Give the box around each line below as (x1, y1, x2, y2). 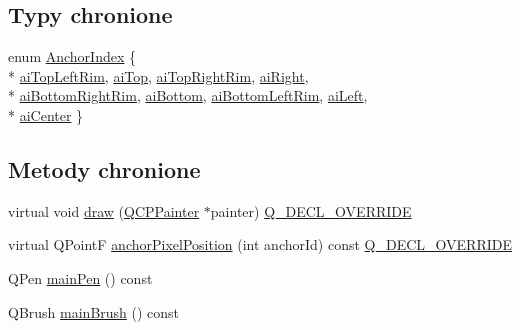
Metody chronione (8, 153, 201, 184)
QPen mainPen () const (8, 267, 153, 288)
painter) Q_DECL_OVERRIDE (210, 200, 412, 221)
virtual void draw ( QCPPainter (8, 200, 200, 221)
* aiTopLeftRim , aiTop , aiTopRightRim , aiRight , (8, 65, 309, 86)
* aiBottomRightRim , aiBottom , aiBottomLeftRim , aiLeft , (8, 85, 368, 106)
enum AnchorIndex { (8, 46, 137, 67)
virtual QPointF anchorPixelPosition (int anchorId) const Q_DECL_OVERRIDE (8, 234, 512, 255)
